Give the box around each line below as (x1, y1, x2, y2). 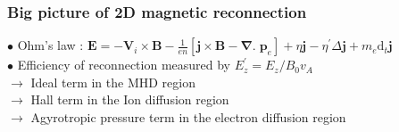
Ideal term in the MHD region (30, 72, 195, 91)
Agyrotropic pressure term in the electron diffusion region (30, 108, 346, 126)
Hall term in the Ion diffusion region (30, 90, 229, 109)
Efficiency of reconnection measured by (17, 55, 230, 74)
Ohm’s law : (17, 36, 84, 54)
